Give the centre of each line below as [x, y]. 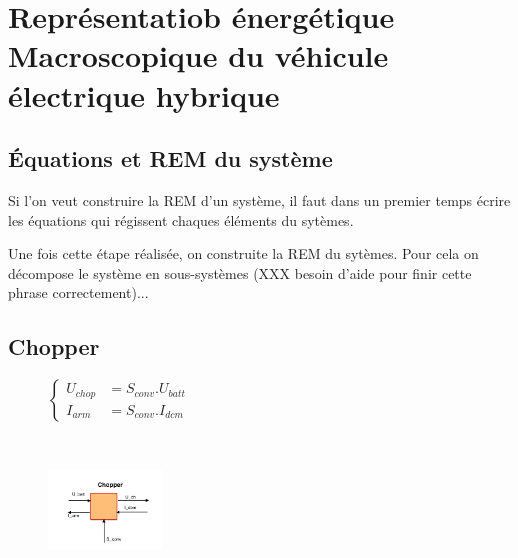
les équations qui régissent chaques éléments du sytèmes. [181, 219]
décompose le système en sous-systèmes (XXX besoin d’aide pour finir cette [240, 272]
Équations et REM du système [170, 158]
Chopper [54, 346]
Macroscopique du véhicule [198, 55]
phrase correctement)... [78, 292]
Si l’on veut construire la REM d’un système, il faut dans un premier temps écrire [259, 199]
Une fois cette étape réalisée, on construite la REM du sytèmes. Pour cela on [243, 253]
